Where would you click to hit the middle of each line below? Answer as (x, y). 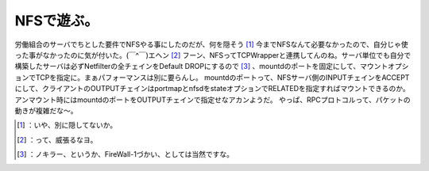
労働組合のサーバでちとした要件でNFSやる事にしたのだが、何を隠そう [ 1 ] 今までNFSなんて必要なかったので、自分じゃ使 (211, 44)
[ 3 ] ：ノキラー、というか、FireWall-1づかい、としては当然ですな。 (126, 154)
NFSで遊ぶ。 (57, 21)
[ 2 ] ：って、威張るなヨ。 (57, 139)
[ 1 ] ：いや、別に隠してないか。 (67, 125)
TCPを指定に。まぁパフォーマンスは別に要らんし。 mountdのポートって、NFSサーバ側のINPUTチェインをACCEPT (222, 77)
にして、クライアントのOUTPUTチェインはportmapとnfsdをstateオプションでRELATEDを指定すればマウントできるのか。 (213, 89)
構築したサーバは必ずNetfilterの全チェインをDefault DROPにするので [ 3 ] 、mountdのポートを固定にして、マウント (201, 66)
